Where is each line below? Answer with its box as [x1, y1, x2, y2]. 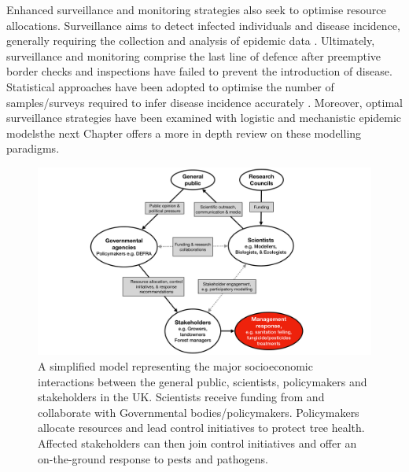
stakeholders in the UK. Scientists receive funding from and [38, 389, 325, 405]
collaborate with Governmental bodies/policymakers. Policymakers [38, 404, 359, 420]
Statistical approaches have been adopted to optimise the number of [6, 78, 334, 94]
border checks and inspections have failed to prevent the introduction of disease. [6, 63, 392, 79]
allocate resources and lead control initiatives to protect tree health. [38, 419, 365, 436]
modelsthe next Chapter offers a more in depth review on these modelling [6, 124, 362, 141]
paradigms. [6, 140, 60, 157]
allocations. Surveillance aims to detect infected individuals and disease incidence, [6, 17, 400, 33]
